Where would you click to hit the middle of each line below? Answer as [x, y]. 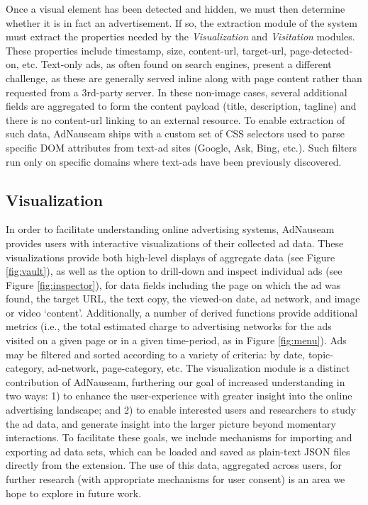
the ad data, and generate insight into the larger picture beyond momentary [171, 423]
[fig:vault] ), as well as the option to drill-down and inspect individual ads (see [174, 271]
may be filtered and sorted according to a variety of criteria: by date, [156, 354]
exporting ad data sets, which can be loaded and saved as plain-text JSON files [178, 451]
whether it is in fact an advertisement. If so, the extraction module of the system [182, 22]
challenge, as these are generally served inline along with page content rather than [184, 78]
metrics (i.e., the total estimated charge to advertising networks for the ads [169, 326]
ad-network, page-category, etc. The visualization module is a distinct [199, 368]
